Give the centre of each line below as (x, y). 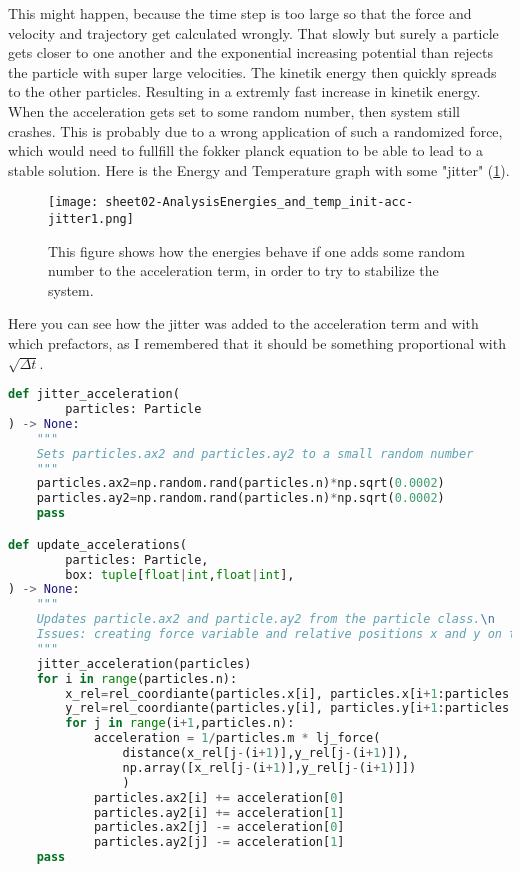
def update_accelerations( (97, 544)
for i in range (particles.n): (137, 678)
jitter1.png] (91, 219)
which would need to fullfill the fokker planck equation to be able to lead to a (245, 150)
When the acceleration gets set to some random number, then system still (234, 110)
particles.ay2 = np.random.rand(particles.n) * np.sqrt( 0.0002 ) (240, 498)
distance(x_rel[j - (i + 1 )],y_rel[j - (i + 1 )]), (266, 753)
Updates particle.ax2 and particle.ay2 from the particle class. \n (265, 619)
